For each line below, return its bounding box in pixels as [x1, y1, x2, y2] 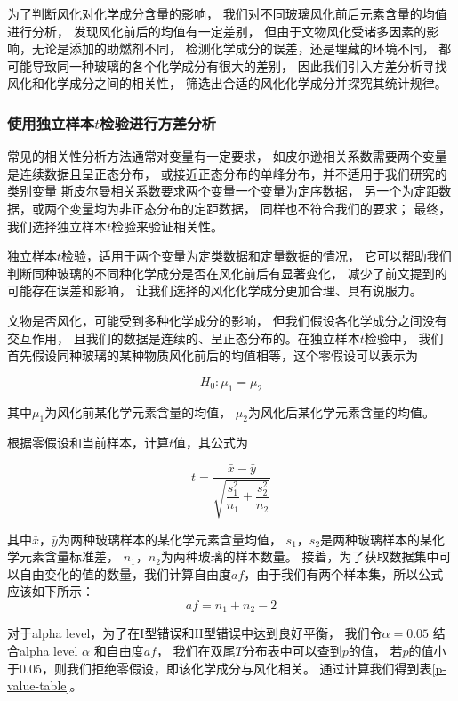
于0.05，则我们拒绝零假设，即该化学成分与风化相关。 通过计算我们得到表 [7, 658, 432, 677]
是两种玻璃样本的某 [320, 529, 433, 548]
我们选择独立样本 [7, 216, 107, 235]
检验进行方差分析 [100, 111, 216, 133]
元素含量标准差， [19, 547, 119, 566]
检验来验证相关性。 [111, 216, 224, 235]
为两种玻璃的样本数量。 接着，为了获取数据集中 [160, 547, 439, 566]
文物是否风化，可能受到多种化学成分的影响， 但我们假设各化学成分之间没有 [7, 310, 447, 329]
